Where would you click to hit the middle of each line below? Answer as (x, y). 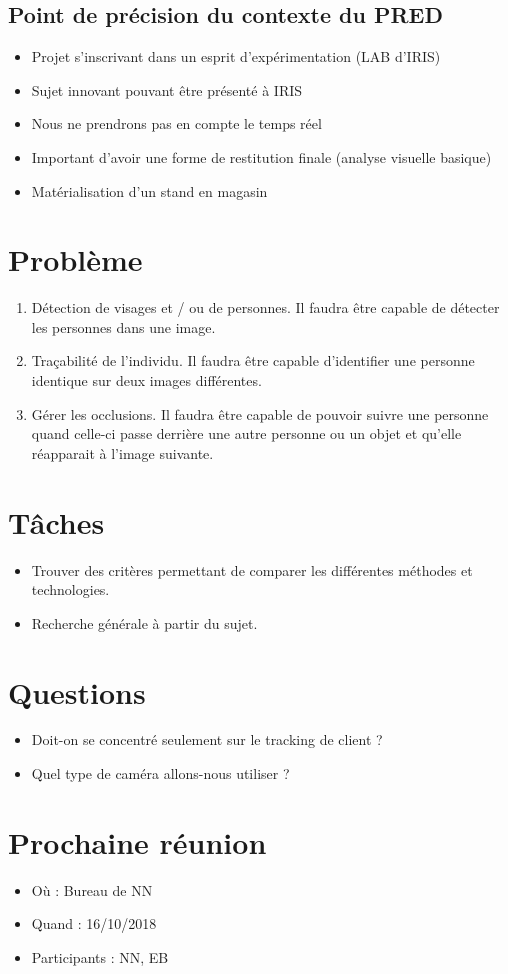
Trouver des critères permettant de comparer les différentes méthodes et (252, 569)
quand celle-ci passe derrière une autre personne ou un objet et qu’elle (246, 433)
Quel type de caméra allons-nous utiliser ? (160, 773)
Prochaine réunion (137, 841)
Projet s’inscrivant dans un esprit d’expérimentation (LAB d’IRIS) (236, 56)
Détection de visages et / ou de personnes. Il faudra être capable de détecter (265, 307)
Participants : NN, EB (100, 956)
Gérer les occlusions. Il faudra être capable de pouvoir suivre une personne (260, 413)
